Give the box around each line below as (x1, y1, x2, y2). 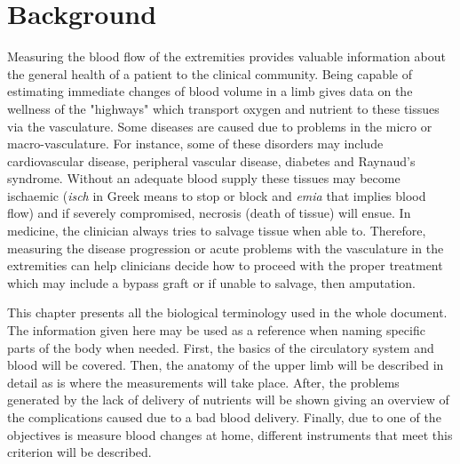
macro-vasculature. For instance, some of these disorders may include (7, 134, 384, 153)
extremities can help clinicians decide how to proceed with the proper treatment (7, 256, 443, 275)
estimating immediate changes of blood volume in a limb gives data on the (7, 82, 413, 100)
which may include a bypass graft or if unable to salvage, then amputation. (7, 273, 416, 292)
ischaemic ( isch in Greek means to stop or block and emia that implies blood (7, 186, 426, 204)
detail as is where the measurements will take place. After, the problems (7, 372, 400, 391)
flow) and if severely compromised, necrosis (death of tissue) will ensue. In (7, 204, 411, 222)
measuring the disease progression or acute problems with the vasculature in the (7, 238, 444, 257)
